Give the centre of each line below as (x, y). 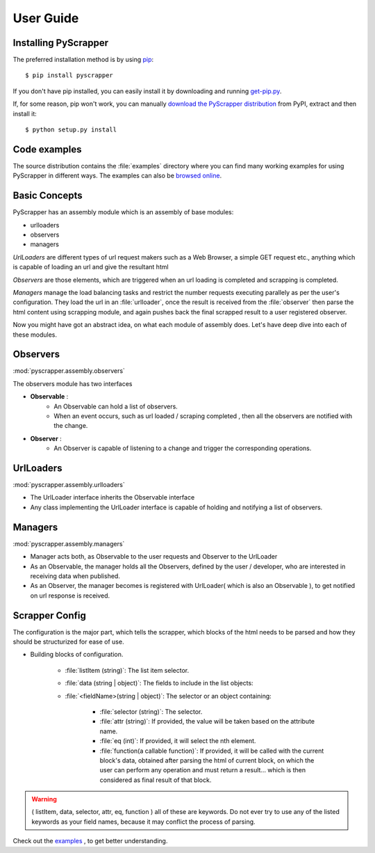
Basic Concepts (48, 196)
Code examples (47, 149)
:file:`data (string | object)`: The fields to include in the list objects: (159, 683)
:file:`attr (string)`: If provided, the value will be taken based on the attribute (207, 722)
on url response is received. (70, 596)
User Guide (46, 18)
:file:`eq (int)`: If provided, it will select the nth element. (178, 741)
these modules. (35, 335)
